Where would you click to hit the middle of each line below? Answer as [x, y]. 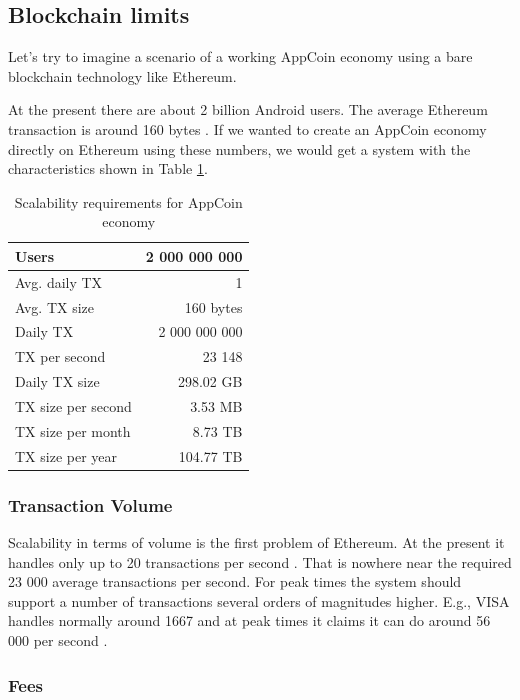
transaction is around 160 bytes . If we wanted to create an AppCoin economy [247, 128]
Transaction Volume [90, 504]
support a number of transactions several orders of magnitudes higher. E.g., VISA [259, 600]
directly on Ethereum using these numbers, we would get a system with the [239, 148]
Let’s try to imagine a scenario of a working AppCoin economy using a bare [240, 56]
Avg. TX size [55, 306]
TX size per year [66, 455]
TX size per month [73, 430]
